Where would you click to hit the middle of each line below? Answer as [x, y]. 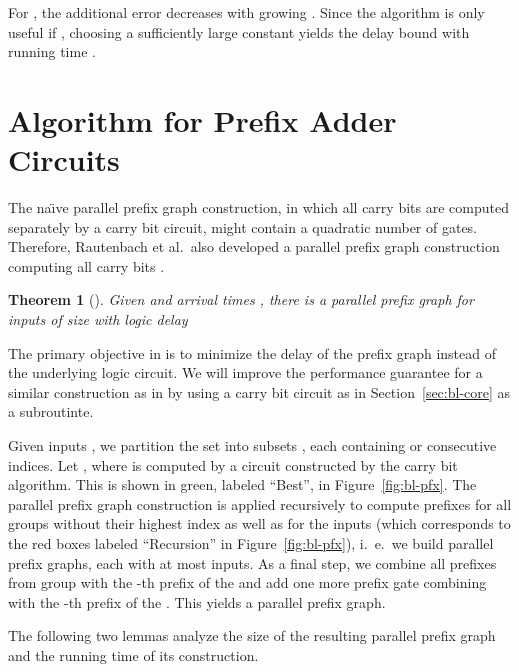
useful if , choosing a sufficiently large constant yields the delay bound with [239, 31]
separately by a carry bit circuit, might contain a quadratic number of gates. [243, 226]
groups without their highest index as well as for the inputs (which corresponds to [259, 523]
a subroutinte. [51, 411]
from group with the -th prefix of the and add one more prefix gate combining [247, 582]
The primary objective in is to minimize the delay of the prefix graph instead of [252, 352]
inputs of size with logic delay [98, 319]
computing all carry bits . [86, 265]
